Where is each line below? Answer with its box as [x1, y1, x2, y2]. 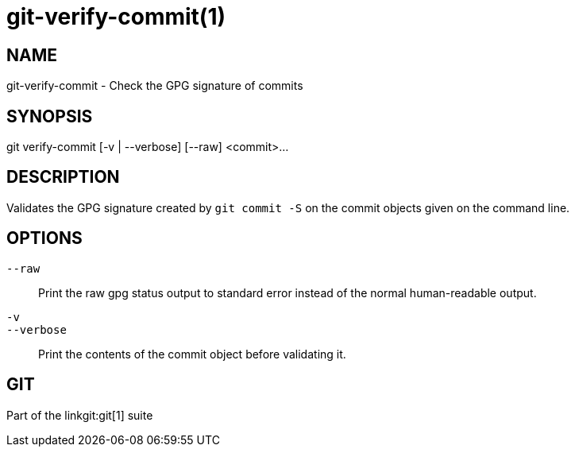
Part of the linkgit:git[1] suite [6, 408, 153, 422]
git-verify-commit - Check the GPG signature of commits [6, 79, 303, 93]
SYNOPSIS [6, 106, 93, 126]
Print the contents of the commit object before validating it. [38, 347, 346, 361]
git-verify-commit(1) [6, 3, 226, 30]
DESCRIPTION [6, 167, 120, 188]
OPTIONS [6, 228, 83, 249]
